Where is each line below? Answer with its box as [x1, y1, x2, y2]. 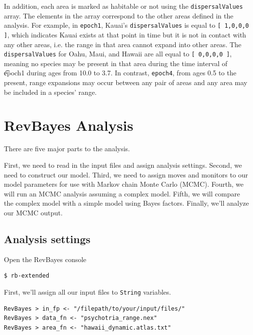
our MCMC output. [4, 207, 63, 217]
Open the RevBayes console [4, 254, 87, 264]
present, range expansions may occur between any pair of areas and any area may [4, 77, 248, 88]
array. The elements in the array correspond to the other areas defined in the [4, 10, 234, 20]
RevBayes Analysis [4, 115, 134, 135]
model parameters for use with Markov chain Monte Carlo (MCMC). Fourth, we [4, 179, 244, 189]
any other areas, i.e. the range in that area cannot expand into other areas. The [4, 39, 242, 49]
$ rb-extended [4, 272, 50, 280]
